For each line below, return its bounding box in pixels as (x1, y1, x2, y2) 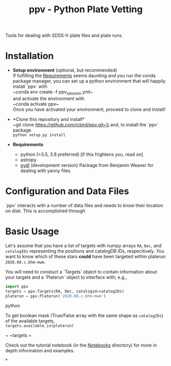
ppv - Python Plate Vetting (29, 4, 143, 15)
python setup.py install (12, 132, 66, 137)
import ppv (5, 284, 29, 289)
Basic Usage (5, 226, 59, 237)
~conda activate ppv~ (12, 101, 59, 107)
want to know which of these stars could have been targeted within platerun (5, 253, 166, 259)
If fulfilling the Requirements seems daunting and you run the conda (12, 72, 156, 79)
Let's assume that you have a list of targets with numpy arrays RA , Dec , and (5, 242, 162, 249)
